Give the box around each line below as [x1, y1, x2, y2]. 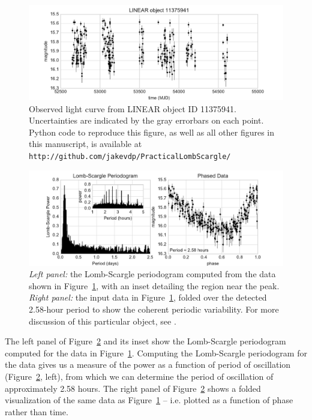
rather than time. [5, 405, 68, 418]
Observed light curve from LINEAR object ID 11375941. [29, 102, 236, 115]
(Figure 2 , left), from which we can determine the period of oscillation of [5, 370, 274, 382]
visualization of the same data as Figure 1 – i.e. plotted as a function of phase [5, 394, 293, 406]
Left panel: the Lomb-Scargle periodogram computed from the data [29, 268, 276, 280]
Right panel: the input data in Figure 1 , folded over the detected [29, 291, 267, 304]
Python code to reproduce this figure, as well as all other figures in [29, 125, 275, 138]
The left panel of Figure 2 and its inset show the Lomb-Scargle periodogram [5, 335, 286, 347]
